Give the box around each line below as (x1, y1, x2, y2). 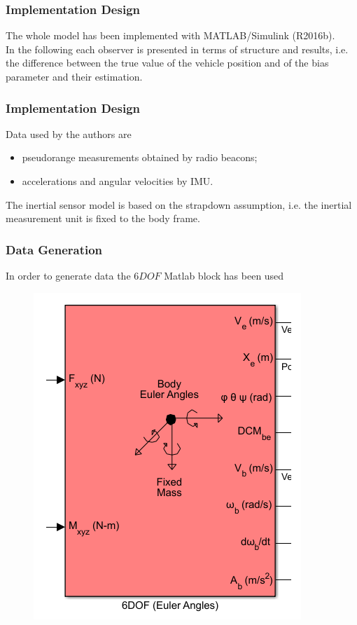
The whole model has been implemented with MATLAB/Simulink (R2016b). (6, 28, 335, 43)
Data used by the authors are (6, 126, 132, 141)
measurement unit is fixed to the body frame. (6, 211, 200, 226)
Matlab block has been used (164, 268, 284, 282)
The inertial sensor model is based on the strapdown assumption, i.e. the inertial (6, 197, 352, 212)
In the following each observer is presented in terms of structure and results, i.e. (6, 41, 349, 56)
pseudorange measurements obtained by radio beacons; (22, 150, 258, 165)
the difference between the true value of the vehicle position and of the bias (6, 55, 329, 70)
